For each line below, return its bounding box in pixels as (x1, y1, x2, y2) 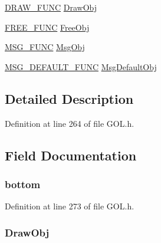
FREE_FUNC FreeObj (5, 21, 90, 33)
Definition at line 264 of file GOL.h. (5, 117, 134, 129)
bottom (5, 176, 41, 191)
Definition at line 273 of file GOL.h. (5, 200, 134, 212)
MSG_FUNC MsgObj (5, 41, 85, 53)
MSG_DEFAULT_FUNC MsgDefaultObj (5, 60, 157, 73)
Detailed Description (5, 89, 134, 107)
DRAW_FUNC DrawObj (5, 1, 97, 13)
